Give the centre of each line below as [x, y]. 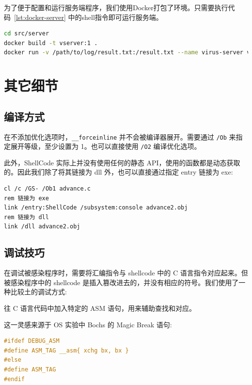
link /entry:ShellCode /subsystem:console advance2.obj [96, 208]
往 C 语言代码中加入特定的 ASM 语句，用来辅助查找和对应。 [100, 308]
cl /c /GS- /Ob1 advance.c [47, 189]
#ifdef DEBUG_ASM [32, 341]
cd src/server [27, 34]
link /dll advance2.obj [42, 227]
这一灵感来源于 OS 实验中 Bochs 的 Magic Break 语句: [88, 324]
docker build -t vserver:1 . [51, 43]
